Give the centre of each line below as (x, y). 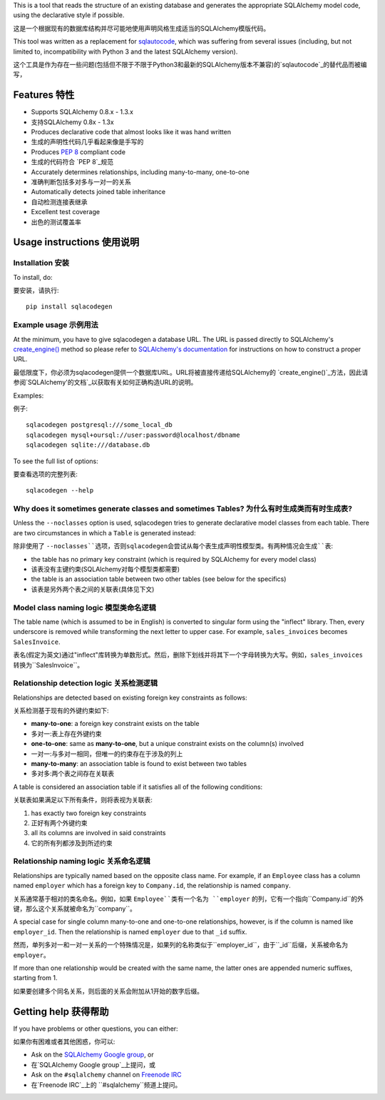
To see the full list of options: (56, 461)
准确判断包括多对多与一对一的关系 (81, 181)
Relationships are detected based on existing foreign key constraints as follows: (130, 697)
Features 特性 (44, 95)
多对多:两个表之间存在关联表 (73, 774)
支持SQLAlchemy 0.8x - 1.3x (72, 122)
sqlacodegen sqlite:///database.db (88, 445)
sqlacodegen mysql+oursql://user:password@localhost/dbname (133, 435)
